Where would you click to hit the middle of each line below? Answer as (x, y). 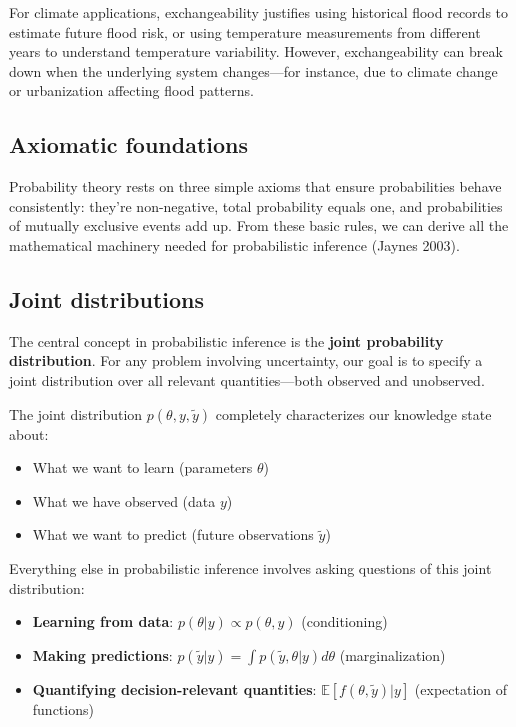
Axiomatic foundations (129, 144)
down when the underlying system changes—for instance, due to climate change (253, 70)
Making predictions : (102, 654)
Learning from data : (103, 621)
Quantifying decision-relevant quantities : (174, 688)
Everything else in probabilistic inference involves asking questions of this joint (250, 567)
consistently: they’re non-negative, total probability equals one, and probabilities (256, 205)
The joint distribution (76, 413)
